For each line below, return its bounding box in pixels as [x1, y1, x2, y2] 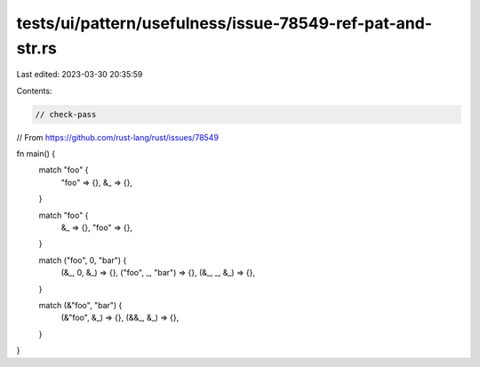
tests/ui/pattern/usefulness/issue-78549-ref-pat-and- [16, 13, 433, 33]
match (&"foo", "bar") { [38, 300, 123, 310]
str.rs [16, 38, 58, 58]
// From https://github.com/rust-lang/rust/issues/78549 [16, 132, 220, 142]
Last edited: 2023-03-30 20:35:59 [16, 69, 143, 80]
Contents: [16, 85, 52, 96]
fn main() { [16, 148, 56, 159]
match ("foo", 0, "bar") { [38, 254, 127, 266]
